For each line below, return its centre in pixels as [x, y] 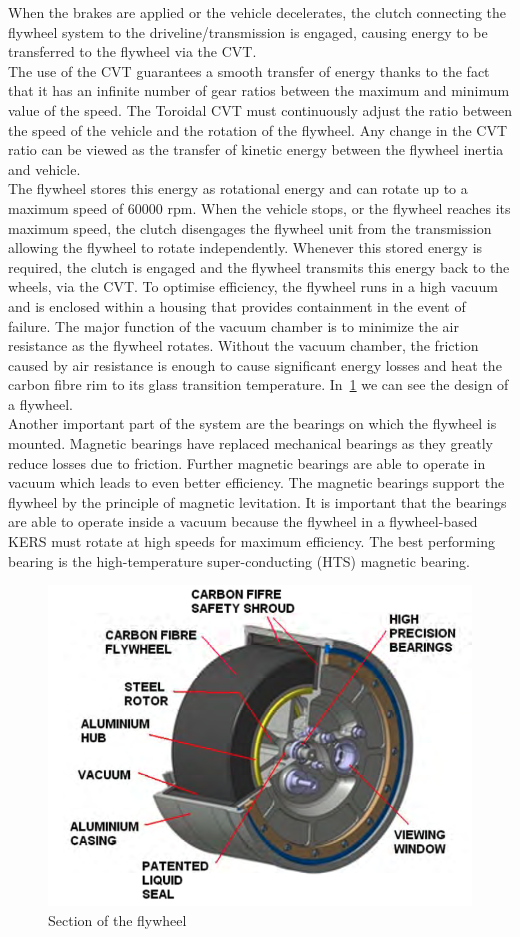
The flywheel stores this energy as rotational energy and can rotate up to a [238, 188]
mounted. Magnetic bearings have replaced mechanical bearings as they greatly [250, 443]
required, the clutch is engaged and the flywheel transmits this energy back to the [259, 266]
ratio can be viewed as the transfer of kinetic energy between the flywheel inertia [256, 149]
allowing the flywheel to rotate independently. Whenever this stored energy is [245, 247]
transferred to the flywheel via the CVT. [132, 51]
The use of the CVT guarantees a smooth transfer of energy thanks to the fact [249, 70]
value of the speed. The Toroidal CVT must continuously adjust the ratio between [260, 109]
